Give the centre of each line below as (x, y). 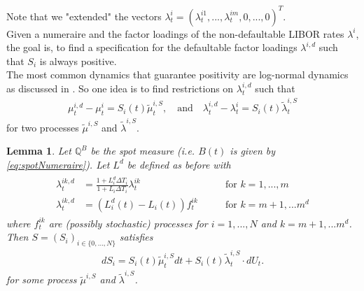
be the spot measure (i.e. (143, 151)
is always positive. (78, 61)
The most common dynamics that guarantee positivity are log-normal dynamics (177, 74)
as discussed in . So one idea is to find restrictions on (120, 88)
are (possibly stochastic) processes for (128, 223)
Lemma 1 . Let (39, 151)
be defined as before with (179, 164)
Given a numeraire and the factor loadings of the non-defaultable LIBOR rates (175, 33)
